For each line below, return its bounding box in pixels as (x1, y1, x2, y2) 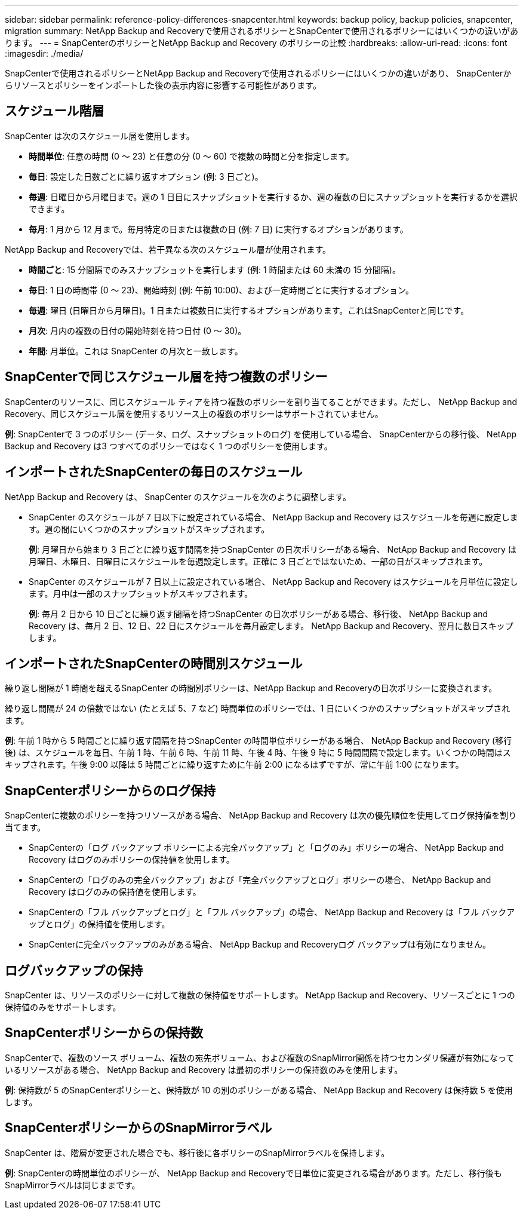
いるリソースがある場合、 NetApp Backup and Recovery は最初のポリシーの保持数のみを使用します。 (5, 1064, 403, 1075)
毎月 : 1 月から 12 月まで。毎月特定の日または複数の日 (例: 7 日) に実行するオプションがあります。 (29, 223, 408, 234)
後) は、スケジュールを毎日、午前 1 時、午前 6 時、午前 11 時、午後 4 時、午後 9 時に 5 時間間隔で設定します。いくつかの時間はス (5, 747, 511, 758)
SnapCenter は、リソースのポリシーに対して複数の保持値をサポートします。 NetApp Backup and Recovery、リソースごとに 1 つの (5, 990, 515, 1001)
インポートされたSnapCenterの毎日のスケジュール (5, 464, 303, 480)
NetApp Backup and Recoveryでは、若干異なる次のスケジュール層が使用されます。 (5, 244, 331, 255)
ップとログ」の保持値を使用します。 (29, 919, 170, 930)
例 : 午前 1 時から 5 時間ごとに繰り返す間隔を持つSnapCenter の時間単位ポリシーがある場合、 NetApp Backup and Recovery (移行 (5, 735, 512, 746)
